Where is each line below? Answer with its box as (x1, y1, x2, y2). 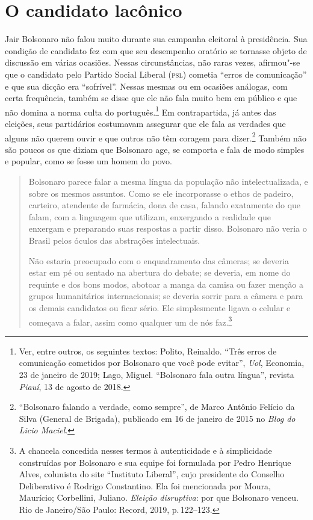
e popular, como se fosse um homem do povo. (5, 155, 172, 167)
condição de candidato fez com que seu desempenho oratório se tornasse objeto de (5, 44, 307, 57)
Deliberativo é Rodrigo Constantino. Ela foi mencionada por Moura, (19, 479, 271, 492)
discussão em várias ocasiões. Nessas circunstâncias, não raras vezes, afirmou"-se (5, 56, 300, 69)
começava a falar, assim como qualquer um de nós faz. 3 (28, 314, 232, 328)
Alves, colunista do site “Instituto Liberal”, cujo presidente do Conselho (19, 468, 285, 480)
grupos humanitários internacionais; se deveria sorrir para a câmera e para (28, 289, 303, 302)
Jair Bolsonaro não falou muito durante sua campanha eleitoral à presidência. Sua (5, 32, 308, 45)
